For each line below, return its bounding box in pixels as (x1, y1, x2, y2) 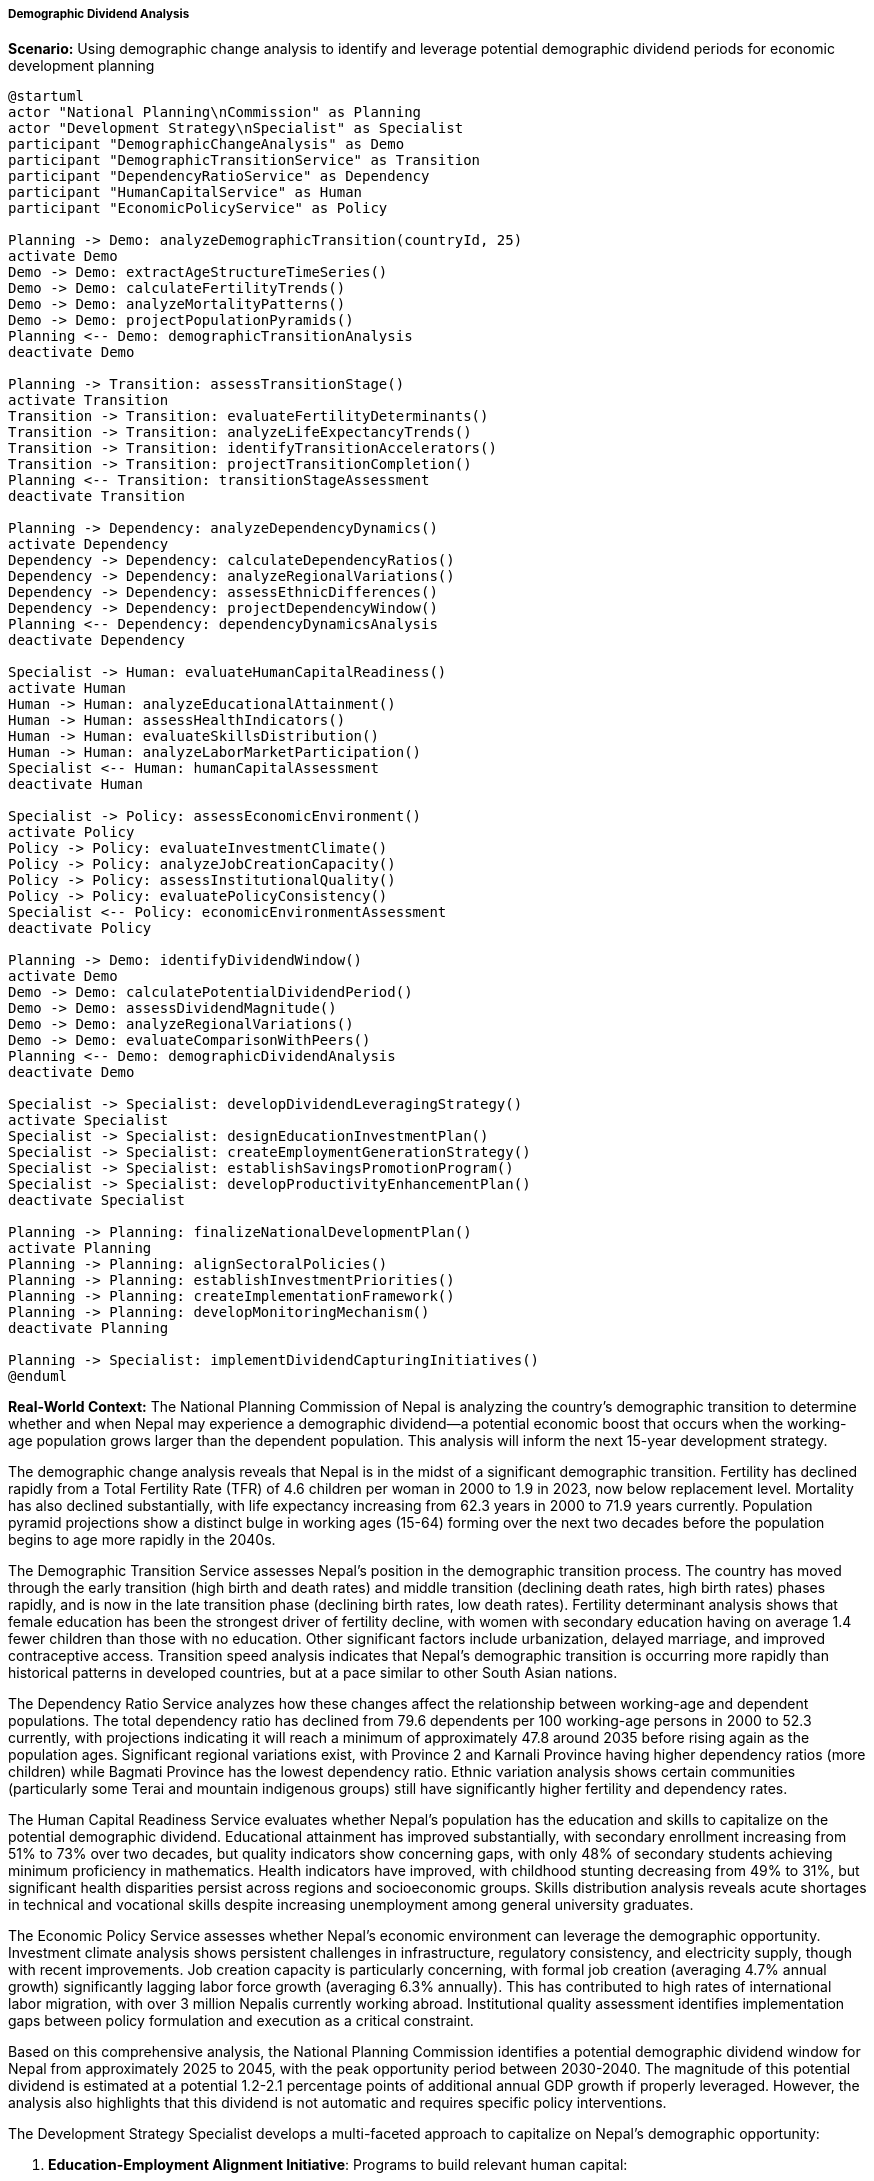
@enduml (8, 1368, 68, 1385)
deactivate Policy (8, 920, 152, 937)
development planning (8, 57, 155, 75)
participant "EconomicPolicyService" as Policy (8, 200, 388, 217)
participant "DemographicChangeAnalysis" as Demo (8, 136, 405, 153)
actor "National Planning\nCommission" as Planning (8, 104, 422, 121)
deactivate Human (8, 776, 143, 793)
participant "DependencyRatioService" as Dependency (8, 168, 430, 185)
